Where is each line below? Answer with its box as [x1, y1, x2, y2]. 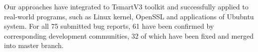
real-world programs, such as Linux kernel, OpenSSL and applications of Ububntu [4, 11, 254, 21]
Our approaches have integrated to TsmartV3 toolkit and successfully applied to [4, 1, 249, 11]
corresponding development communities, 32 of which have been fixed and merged [4, 30, 254, 41]
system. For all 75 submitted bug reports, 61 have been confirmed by [4, 21, 214, 31]
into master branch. [4, 40, 64, 51]
